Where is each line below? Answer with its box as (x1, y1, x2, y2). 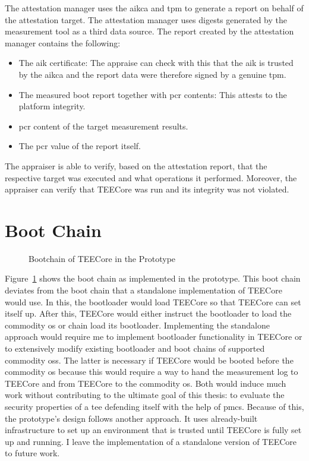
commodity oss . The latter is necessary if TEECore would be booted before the (5, 353, 294, 366)
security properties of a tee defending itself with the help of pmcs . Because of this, (5, 400, 304, 412)
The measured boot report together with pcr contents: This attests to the (18, 88, 287, 100)
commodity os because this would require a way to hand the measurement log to (5, 365, 298, 378)
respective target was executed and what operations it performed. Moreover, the (5, 171, 297, 184)
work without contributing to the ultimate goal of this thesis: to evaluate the (5, 389, 285, 401)
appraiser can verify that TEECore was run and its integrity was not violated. (5, 183, 289, 195)
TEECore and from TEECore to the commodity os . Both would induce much (5, 377, 286, 389)
